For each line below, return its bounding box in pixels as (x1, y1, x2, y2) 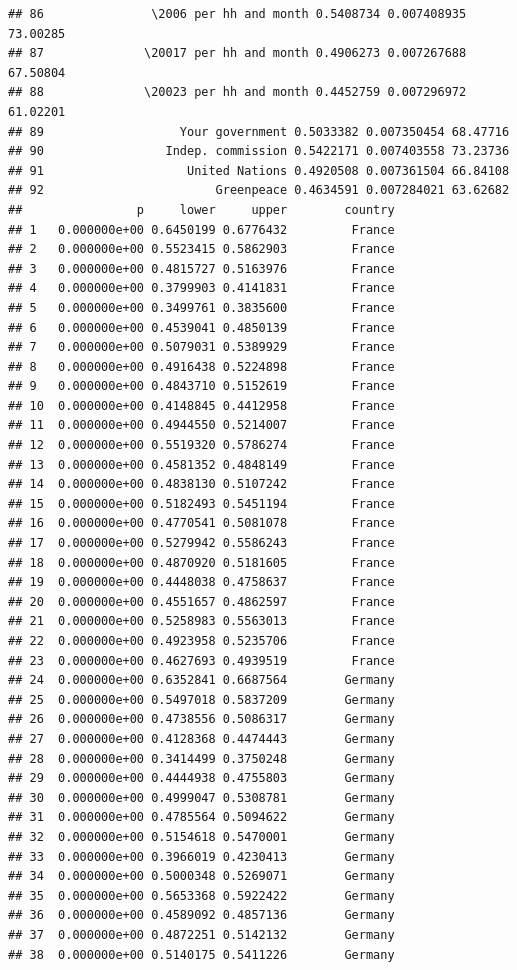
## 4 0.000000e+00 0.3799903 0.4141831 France (8, 281, 395, 296)
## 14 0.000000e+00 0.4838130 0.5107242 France (8, 477, 395, 492)
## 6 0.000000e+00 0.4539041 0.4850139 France (8, 320, 395, 335)
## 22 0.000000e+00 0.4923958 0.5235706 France (8, 634, 395, 648)
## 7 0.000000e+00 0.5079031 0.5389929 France (8, 340, 395, 355)
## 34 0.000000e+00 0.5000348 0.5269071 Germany (8, 869, 395, 884)
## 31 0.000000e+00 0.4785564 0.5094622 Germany (8, 810, 395, 825)
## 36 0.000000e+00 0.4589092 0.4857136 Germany (8, 908, 395, 923)
